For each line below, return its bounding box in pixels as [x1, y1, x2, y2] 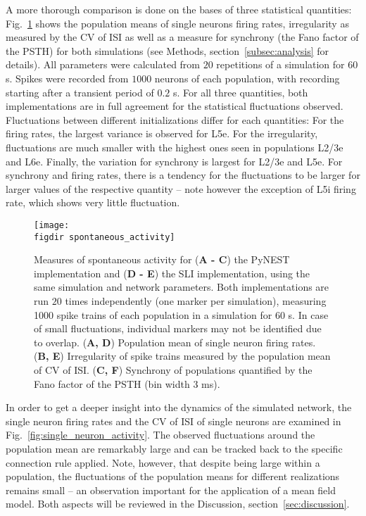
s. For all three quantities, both [172, 84, 308, 99]
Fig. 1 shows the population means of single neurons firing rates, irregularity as [6, 15, 349, 30]
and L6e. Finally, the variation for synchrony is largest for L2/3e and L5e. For [6, 153, 343, 168]
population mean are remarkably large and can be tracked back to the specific [6, 441, 343, 455]
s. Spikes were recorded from [6, 70, 129, 85]
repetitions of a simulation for [216, 57, 345, 72]
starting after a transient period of [6, 84, 154, 99]
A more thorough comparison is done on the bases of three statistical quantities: [6, 2, 352, 16]
